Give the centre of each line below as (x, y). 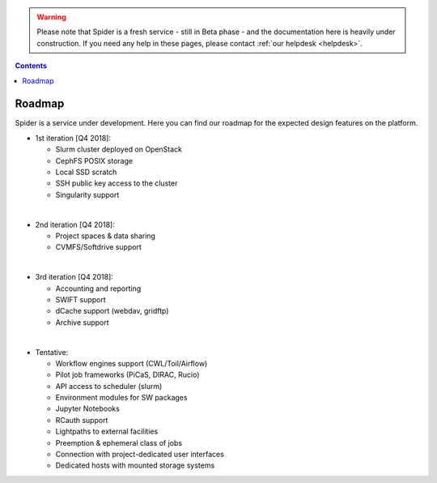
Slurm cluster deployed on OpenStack (119, 149)
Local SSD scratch (86, 172)
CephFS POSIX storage (94, 160)
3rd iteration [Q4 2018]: (74, 277)
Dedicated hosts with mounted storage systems (135, 465)
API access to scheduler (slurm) (109, 386)
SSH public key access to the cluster (117, 183)
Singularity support (87, 194)
